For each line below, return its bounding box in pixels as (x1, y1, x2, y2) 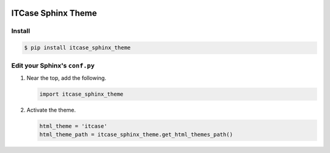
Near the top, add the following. (26, 74, 106, 82)
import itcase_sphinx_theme (39, 90, 123, 98)
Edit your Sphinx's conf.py (11, 61, 95, 69)
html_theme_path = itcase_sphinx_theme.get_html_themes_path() (39, 131, 233, 138)
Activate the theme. (26, 106, 76, 113)
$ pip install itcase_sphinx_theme (24, 44, 131, 51)
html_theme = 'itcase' (39, 123, 108, 129)
